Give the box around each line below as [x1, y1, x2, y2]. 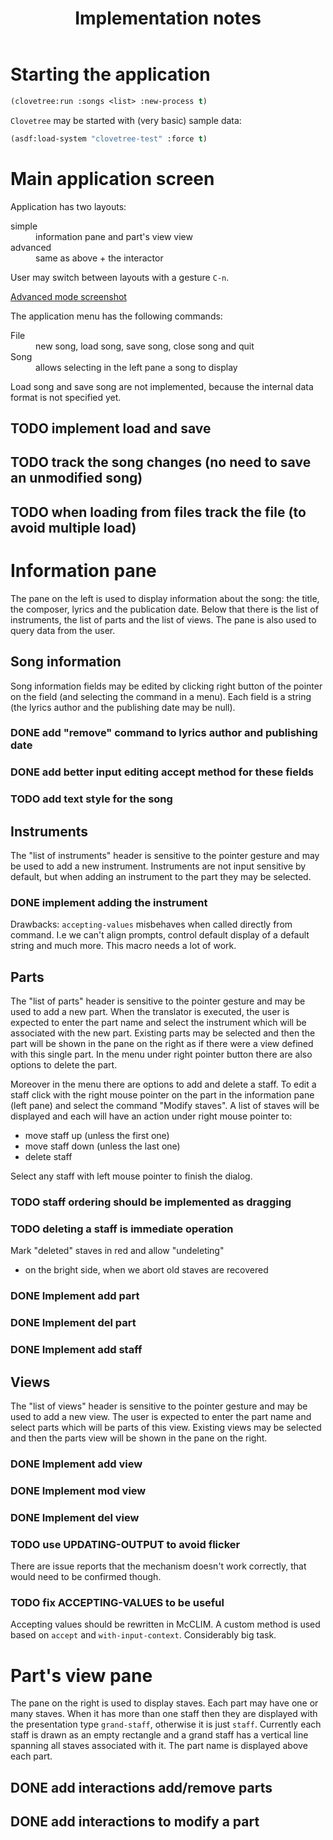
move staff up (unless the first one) [24, 1130, 170, 1142]
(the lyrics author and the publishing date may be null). [10, 701, 236, 713]
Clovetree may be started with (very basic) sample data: [10, 114, 242, 126]
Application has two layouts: [10, 200, 127, 212]
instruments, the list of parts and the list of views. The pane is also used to [10, 613, 317, 626]
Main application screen [10, 167, 215, 190]
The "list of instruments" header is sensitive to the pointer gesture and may [10, 850, 320, 862]
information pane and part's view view [35, 230, 193, 242]
